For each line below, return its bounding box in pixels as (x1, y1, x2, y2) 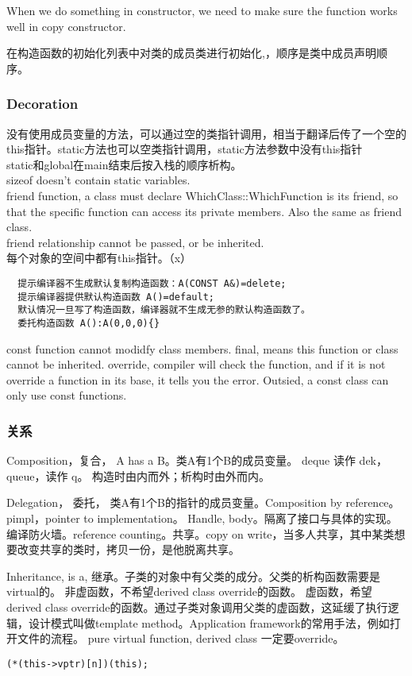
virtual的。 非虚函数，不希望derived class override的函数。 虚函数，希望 (6, 583, 372, 600)
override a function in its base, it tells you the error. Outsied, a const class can (6, 371, 389, 388)
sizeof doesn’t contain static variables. (6, 172, 191, 188)
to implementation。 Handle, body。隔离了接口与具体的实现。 (83, 509, 398, 526)
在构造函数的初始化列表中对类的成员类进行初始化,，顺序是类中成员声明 (6, 44, 376, 61)
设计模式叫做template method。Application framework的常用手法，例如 (28, 614, 390, 631)
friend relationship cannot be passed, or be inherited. (6, 234, 264, 250)
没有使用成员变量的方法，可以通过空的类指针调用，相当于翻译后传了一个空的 (6, 125, 406, 141)
